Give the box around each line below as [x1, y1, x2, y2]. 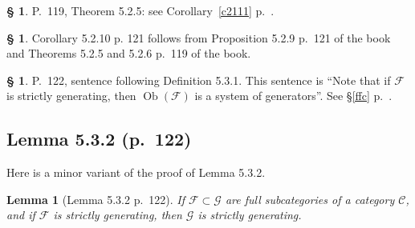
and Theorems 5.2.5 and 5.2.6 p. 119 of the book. [6, 45, 251, 62]
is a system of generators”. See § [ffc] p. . [194, 87, 393, 104]
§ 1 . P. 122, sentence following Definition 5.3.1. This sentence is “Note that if [6, 71, 391, 88]
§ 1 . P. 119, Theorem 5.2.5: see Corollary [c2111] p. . [6, 2, 275, 18]
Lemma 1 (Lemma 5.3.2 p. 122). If [6, 190, 185, 207]
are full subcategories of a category [225, 190, 395, 207]
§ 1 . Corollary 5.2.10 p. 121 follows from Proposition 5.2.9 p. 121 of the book [6, 29, 391, 46]
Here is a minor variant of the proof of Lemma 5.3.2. [6, 164, 266, 181]
